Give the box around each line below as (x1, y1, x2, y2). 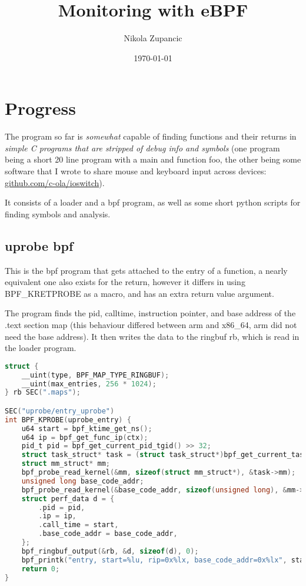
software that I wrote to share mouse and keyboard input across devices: (5, 165, 267, 177)
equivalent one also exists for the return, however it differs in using (5, 276, 245, 288)
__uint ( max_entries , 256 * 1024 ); (21, 379, 157, 388)
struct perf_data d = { (21, 494, 115, 503)
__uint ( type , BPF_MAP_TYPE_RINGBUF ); (21, 370, 169, 379)
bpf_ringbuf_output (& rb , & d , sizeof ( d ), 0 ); (21, 547, 199, 555)
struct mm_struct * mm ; (21, 459, 111, 468)
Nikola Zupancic (124, 32, 182, 44)
